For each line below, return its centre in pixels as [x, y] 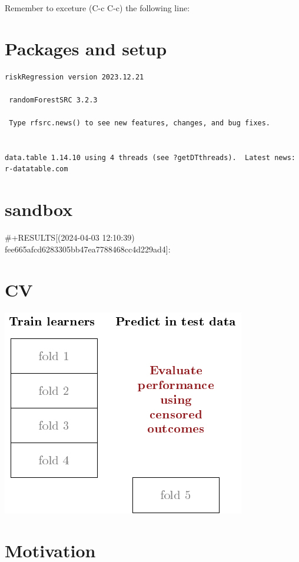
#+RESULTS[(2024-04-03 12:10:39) [70, 237]
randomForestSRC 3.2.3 [53, 100]
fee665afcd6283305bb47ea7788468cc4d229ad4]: [88, 249]
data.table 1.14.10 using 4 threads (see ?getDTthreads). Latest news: [150, 157]
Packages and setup [86, 48]
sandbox [39, 209]
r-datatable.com [36, 169]
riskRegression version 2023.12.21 [74, 77]
